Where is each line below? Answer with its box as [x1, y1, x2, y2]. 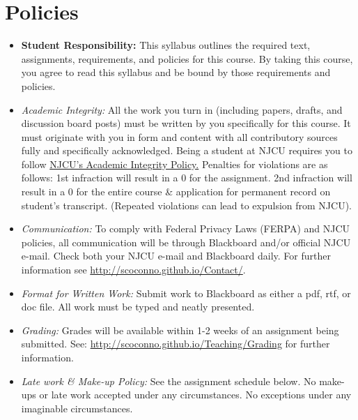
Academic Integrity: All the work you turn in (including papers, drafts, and [21, 102, 343, 117]
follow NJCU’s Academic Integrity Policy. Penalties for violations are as [21, 156, 328, 171]
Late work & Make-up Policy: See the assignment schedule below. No [21, 373, 316, 388]
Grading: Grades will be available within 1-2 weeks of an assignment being [21, 322, 339, 337]
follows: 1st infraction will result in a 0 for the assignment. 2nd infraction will [21, 170, 352, 185]
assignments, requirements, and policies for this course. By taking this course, [21, 51, 353, 66]
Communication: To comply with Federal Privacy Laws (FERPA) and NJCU [21, 221, 350, 236]
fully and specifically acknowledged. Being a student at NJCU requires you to [21, 143, 352, 158]
